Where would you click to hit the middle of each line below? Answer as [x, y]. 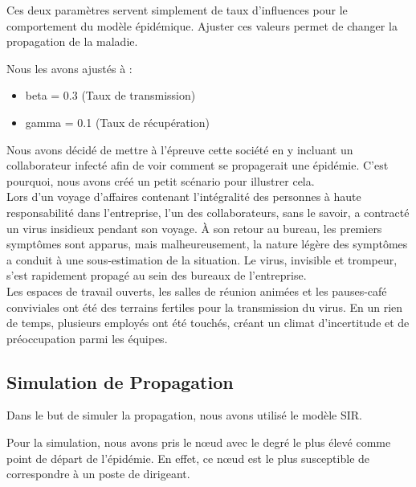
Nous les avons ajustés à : [69, 68]
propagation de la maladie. [72, 41]
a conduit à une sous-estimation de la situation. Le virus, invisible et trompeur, [202, 259]
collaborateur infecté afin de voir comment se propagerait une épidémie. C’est [198, 165]
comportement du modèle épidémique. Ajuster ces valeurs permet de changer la [202, 25]
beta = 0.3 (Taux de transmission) [110, 95]
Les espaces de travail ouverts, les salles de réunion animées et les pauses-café [197, 291]
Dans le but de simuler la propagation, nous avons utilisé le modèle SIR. [185, 415]
